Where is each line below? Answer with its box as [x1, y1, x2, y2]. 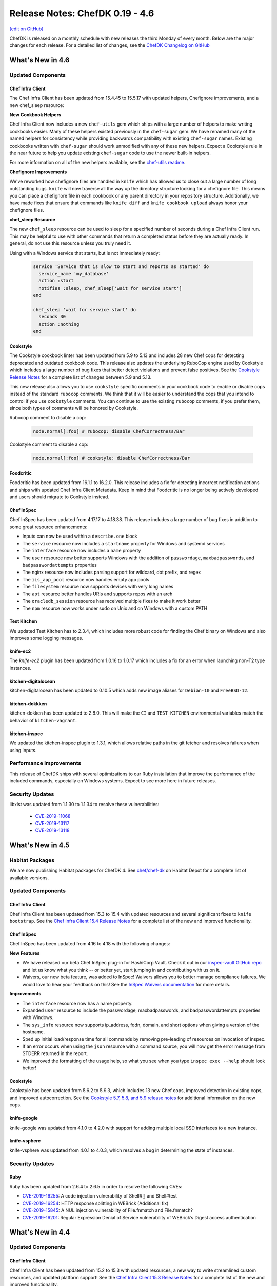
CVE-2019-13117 [35, 820, 70, 827]
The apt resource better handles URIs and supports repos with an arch [22, 591, 173, 597]
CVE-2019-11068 [35, 813, 71, 819]
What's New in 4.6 [9, 56, 70, 64]
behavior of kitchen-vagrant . [9, 717, 77, 723]
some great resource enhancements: [9, 524, 88, 530]
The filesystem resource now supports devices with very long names [22, 583, 174, 590]
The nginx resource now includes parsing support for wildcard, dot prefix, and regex [22, 569, 201, 576]
